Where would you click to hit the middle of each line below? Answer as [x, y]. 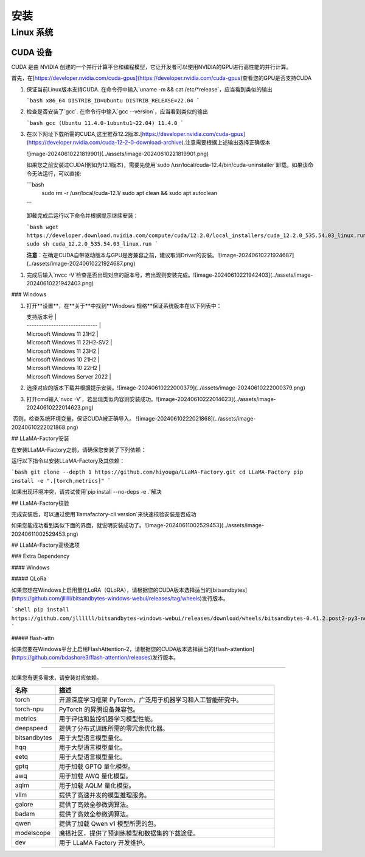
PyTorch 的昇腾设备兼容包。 [99, 709]
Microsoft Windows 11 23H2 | [63, 351]
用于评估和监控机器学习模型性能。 [108, 719]
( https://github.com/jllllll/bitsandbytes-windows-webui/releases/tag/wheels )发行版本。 [120, 599]
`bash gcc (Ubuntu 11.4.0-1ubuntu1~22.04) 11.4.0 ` [105, 123]
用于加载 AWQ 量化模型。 [95, 776]
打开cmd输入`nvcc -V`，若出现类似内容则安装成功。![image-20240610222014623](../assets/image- [151, 399]
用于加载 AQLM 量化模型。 [97, 786]
